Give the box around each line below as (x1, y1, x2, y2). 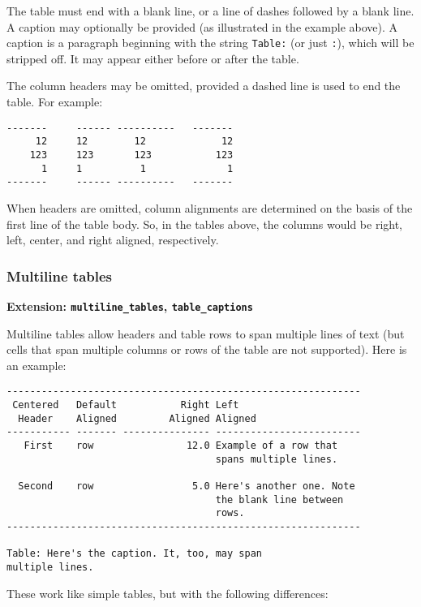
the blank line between (215, 493, 344, 506)
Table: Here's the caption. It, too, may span (6, 548, 262, 560)
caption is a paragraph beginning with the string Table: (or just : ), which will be (6, 34, 415, 51)
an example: (6, 356, 67, 373)
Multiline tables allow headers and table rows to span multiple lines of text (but (6, 325, 405, 342)
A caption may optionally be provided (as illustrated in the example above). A (6, 18, 398, 35)
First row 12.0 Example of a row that (24, 439, 338, 451)
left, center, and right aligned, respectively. (6, 231, 219, 248)
